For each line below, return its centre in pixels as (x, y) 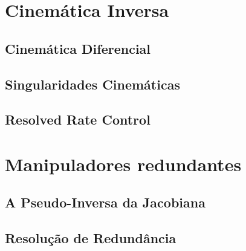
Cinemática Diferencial (78, 48)
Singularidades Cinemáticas (92, 84)
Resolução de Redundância (91, 238)
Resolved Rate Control (78, 119)
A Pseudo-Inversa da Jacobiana (105, 202)
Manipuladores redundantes (123, 164)
